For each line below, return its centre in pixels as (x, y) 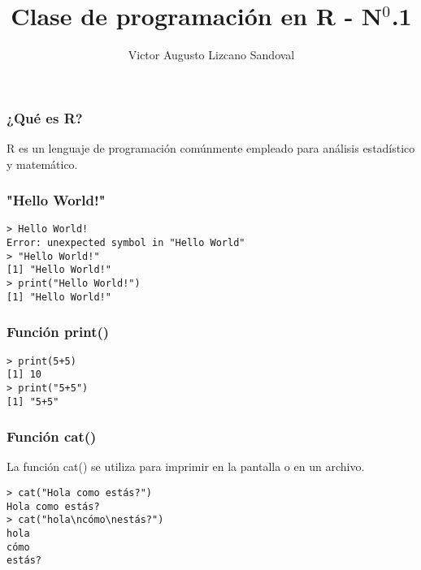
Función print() (58, 332)
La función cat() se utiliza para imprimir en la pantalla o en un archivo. (186, 466)
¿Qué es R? (45, 117)
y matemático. (42, 164)
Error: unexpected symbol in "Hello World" (126, 243)
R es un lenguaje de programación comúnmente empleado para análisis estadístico (211, 148)
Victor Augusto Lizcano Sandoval (211, 55)
